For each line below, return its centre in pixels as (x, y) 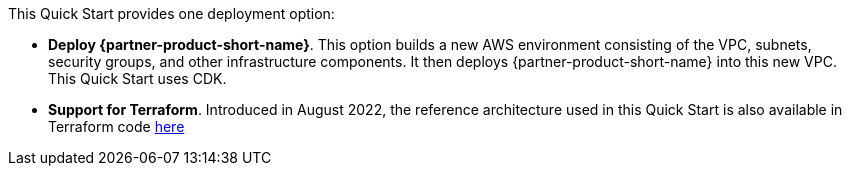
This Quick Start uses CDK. (137, 78)
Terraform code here (116, 126)
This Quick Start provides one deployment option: (171, 13)
